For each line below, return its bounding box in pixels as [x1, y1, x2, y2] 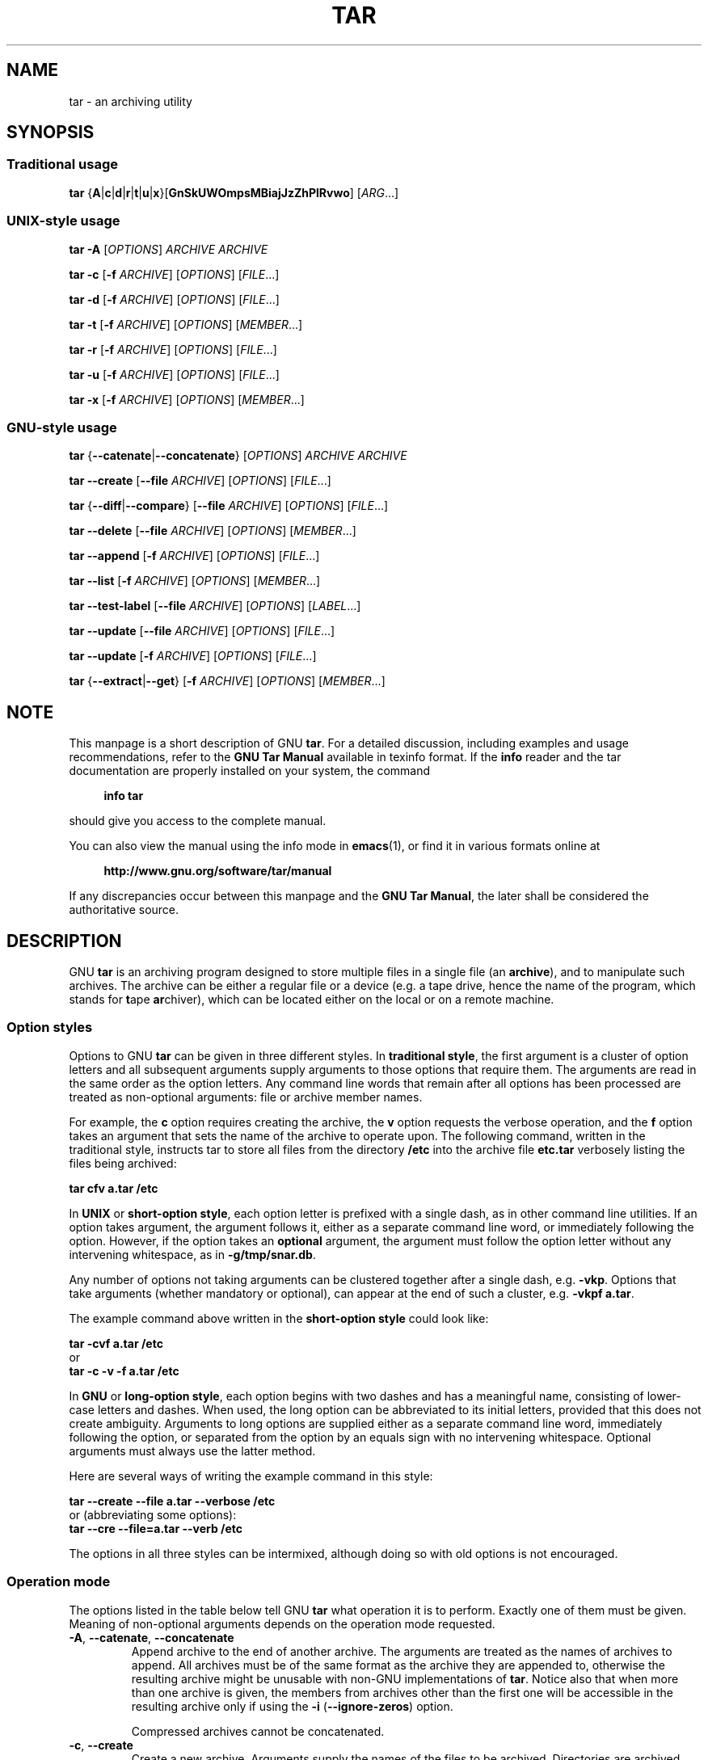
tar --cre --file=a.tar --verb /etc [69, 1521, 243, 1535]
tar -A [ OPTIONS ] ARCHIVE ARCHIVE [69, 242, 268, 256]
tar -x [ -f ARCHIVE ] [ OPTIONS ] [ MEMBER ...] [69, 392, 305, 406]
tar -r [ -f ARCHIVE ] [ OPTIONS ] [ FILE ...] [69, 342, 277, 356]
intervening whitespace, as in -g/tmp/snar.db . [69, 1247, 316, 1261]
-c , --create [69, 1737, 133, 1752]
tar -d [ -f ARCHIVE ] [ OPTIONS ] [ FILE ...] [69, 292, 280, 306]
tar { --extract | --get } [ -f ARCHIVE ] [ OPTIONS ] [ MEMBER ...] [69, 674, 386, 688]
